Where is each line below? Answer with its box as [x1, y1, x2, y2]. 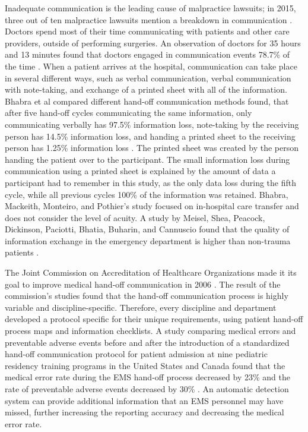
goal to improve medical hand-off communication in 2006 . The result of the [5, 278, 281, 290]
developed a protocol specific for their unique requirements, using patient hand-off [5, 313, 303, 325]
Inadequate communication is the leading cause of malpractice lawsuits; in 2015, [5, 2, 296, 14]
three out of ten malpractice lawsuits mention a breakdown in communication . [5, 13, 293, 26]
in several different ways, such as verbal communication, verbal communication [5, 71, 291, 84]
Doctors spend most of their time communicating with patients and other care [5, 25, 290, 37]
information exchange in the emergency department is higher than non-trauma [5, 234, 291, 247]
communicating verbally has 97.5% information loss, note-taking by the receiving [5, 118, 299, 130]
